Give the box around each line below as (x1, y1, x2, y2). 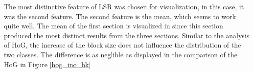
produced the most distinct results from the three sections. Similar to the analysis (4, 30, 250, 40)
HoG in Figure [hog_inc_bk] (4, 59, 91, 69)
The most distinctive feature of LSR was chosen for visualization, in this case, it (4, 1, 244, 11)
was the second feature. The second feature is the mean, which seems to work (4, 11, 236, 21)
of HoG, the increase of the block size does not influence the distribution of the (4, 40, 241, 50)
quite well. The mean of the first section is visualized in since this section (4, 21, 223, 31)
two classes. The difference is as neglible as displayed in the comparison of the (4, 49, 238, 59)
